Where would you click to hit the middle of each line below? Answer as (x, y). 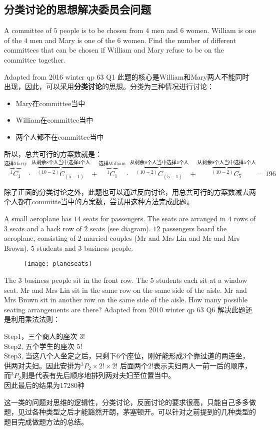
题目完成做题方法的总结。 (46, 421)
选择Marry (16, 163)
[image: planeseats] (58, 264)
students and (56, 248)
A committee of (28, 30)
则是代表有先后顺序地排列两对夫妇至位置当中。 (98, 375)
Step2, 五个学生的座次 (39, 346)
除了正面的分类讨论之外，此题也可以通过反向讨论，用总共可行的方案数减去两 (130, 191)
